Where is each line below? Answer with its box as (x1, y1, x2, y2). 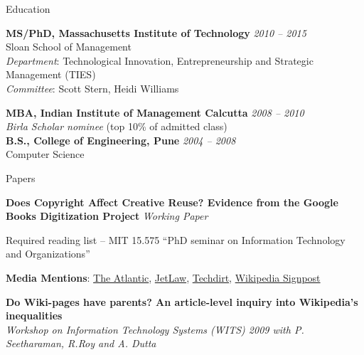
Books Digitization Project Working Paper (6, 208, 208, 223)
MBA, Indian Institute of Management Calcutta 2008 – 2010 (6, 105, 304, 120)
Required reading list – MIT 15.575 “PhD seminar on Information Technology (6, 232, 346, 247)
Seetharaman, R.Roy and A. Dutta (6, 336, 156, 351)
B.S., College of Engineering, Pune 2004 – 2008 (6, 132, 236, 147)
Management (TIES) (6, 67, 96, 82)
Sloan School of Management (6, 39, 132, 54)
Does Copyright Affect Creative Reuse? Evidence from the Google (6, 194, 338, 209)
